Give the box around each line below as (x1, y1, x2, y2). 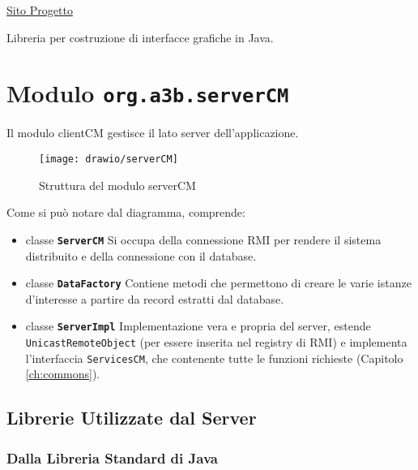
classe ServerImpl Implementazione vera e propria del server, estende (25, 317, 371, 334)
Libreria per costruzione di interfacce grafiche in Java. (6, 28, 274, 45)
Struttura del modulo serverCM (39, 176, 196, 193)
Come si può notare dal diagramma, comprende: (6, 204, 245, 221)
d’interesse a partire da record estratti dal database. (25, 290, 284, 307)
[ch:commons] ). (25, 365, 100, 382)
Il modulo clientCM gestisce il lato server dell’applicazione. (6, 124, 299, 141)
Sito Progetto (6, 2, 73, 18)
